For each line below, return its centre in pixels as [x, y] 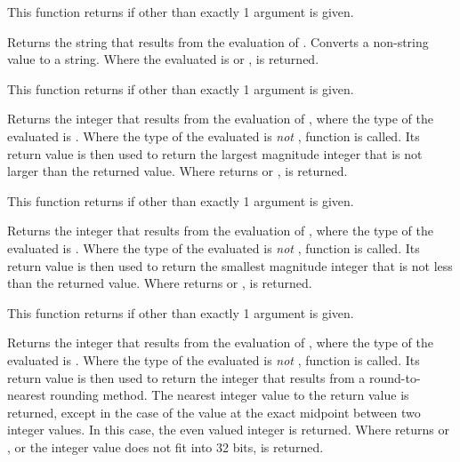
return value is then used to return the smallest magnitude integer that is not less [230, 265]
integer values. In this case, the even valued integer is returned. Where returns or [228, 430]
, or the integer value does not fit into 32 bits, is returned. [165, 446]
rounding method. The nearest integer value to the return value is [230, 395]
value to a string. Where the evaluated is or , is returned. [163, 59]
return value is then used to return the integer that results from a [186, 377]
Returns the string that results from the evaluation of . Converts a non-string [218, 41]
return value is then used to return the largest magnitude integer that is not [215, 153]
